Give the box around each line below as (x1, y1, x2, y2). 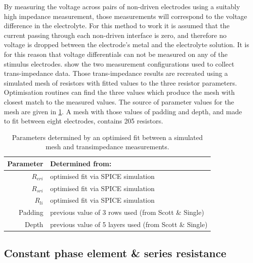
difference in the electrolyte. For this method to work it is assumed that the (4, 20, 230, 31)
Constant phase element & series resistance (4, 245, 227, 260)
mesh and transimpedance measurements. (45, 141, 169, 152)
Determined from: (50, 158, 111, 168)
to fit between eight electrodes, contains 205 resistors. (4, 116, 163, 126)
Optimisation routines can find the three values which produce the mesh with (4, 87, 235, 97)
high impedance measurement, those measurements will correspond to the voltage (4, 11, 247, 21)
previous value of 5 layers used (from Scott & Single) (50, 219, 208, 229)
